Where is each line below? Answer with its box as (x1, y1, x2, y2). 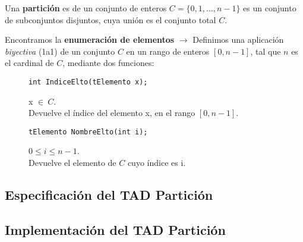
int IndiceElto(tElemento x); (29, 77, 148, 86)
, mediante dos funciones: (62, 56, 154, 69)
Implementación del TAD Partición (5, 220, 226, 238)
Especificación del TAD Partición (5, 186, 213, 204)
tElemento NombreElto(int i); (29, 127, 148, 136)
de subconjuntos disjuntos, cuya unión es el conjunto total (5, 13, 216, 26)
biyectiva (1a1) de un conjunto (5, 45, 115, 57)
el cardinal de (5, 56, 54, 69)
